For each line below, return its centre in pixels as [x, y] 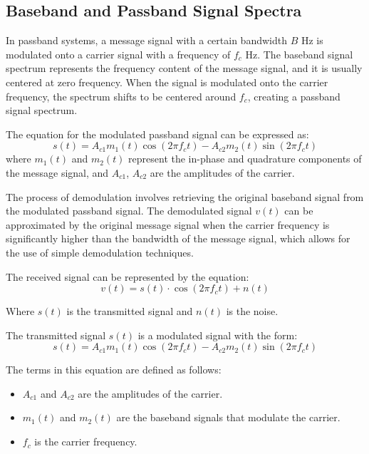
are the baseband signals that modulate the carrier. [228, 417]
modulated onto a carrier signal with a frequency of [118, 54]
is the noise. [252, 311]
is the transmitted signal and [130, 311]
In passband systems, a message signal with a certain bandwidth [146, 40]
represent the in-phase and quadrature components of [245, 159]
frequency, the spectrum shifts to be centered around [121, 96]
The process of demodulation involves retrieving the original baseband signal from [185, 196]
